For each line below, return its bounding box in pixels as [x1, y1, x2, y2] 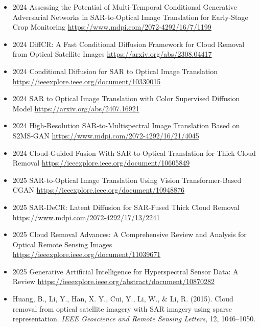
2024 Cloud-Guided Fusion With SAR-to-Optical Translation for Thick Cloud [12, 147, 256, 158]
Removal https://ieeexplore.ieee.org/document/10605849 [12, 157, 190, 168]
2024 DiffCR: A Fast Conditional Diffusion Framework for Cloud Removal [12, 38, 245, 49]
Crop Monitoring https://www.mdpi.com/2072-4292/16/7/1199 [12, 21, 211, 32]
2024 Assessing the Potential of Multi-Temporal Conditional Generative [12, 2, 237, 12]
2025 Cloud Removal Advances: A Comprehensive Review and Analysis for [12, 229, 247, 240]
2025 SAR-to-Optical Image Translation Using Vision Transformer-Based [12, 174, 242, 185]
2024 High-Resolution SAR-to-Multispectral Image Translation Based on [12, 120, 240, 131]
